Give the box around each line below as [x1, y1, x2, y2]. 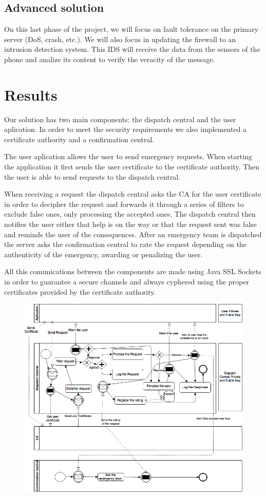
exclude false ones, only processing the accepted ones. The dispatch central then [4, 208, 256, 219]
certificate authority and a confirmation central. [4, 133, 155, 144]
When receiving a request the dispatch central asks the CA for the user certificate [4, 188, 261, 199]
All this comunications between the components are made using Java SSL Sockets [4, 266, 261, 277]
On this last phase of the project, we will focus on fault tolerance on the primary [4, 24, 259, 34]
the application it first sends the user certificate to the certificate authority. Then [4, 161, 260, 172]
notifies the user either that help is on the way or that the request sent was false [4, 219, 257, 230]
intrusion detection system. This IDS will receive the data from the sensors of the [4, 44, 260, 54]
